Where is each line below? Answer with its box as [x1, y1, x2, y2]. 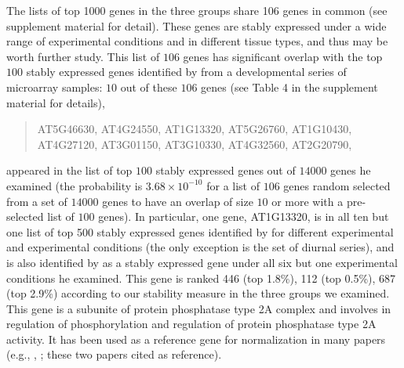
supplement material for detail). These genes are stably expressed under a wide [6, 17, 387, 34]
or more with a [271, 193, 344, 209]
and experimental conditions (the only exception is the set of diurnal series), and [6, 239, 395, 255]
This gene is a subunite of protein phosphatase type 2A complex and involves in [6, 300, 391, 316]
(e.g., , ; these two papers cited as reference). [6, 346, 222, 363]
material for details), [6, 94, 105, 110]
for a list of [206, 177, 260, 193]
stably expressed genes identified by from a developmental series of [26, 63, 347, 80]
